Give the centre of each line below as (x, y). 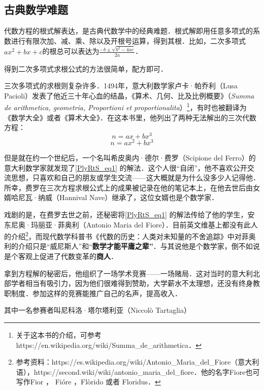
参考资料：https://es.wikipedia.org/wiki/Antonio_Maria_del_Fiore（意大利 (138, 362)
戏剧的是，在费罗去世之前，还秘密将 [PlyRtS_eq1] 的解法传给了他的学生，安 (129, 214)
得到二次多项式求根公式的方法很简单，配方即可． (86, 68)
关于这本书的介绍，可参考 (59, 334)
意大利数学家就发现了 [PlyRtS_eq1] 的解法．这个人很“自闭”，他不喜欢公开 (126, 167)
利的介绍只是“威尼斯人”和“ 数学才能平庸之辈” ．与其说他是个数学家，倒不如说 (132, 246)
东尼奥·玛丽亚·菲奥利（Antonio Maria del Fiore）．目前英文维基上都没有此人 (131, 224)
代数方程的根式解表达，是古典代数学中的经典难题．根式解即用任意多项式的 (128, 31)
